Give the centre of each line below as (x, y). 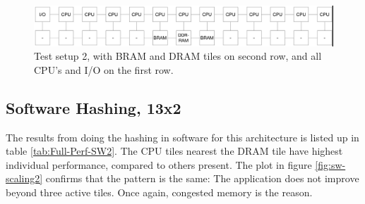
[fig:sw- (330, 164)
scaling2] (24, 178)
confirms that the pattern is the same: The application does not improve (202, 178)
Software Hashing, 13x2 (94, 107)
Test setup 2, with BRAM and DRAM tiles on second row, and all (178, 56)
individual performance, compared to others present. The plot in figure (159, 164)
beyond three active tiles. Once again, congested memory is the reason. (159, 192)
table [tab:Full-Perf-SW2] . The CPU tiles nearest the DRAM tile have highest (174, 151)
